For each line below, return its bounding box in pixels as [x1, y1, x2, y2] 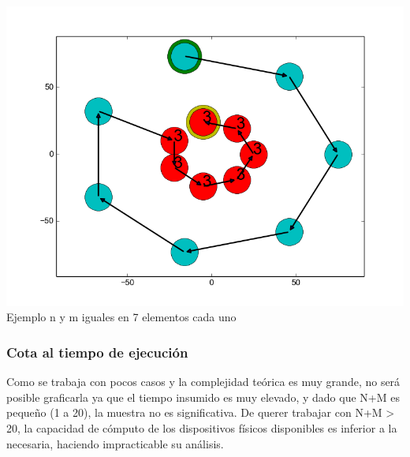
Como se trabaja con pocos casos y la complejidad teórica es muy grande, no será [6, 373, 401, 390]
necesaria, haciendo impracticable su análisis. [6, 435, 224, 451]
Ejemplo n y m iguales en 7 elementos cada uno [6, 309, 237, 325]
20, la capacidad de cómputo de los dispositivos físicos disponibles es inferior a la [6, 420, 397, 436]
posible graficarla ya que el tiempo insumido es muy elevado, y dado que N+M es [6, 388, 400, 405]
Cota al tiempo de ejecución [6, 342, 188, 361]
